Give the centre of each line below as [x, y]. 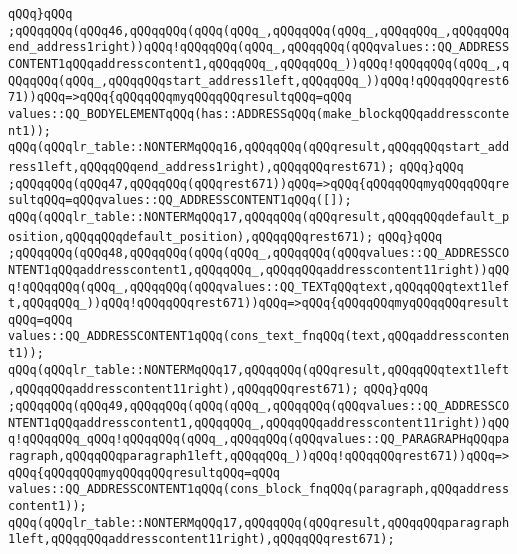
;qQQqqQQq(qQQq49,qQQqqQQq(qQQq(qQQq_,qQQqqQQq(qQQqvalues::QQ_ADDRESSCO [259, 406]
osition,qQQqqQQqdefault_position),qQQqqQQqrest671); [191, 236]
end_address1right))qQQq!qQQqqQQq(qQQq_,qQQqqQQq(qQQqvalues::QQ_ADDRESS [259, 47]
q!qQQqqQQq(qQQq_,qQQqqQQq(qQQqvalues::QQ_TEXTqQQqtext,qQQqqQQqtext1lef [259, 286]
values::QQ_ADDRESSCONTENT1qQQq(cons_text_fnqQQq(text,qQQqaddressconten [259, 336]
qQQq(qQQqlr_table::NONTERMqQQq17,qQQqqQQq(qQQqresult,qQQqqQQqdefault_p [259, 216]
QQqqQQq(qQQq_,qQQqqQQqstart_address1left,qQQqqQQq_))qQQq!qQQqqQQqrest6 [259, 80]
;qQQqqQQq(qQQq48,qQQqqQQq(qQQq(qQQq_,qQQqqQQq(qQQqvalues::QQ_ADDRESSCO [259, 253]
